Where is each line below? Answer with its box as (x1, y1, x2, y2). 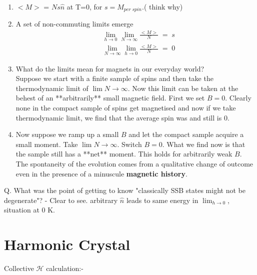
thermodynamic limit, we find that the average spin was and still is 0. (15, 112, 229, 122)
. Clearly (225, 92, 251, 103)
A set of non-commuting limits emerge (15, 18, 133, 29)
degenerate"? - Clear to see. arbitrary (4, 194, 118, 205)
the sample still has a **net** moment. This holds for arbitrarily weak (15, 148, 232, 159)
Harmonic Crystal (4, 234, 130, 254)
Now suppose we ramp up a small (15, 129, 119, 139)
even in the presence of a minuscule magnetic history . (15, 168, 187, 178)
